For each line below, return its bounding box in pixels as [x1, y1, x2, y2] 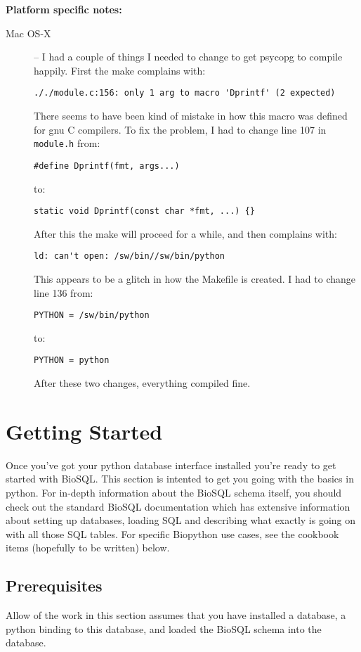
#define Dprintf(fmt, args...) [34, 160, 180, 171]
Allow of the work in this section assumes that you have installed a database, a [6, 608, 346, 622]
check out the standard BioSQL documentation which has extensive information [6, 499, 350, 513]
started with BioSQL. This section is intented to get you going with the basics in [6, 471, 354, 486]
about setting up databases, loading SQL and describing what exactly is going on [6, 513, 356, 528]
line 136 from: [34, 285, 93, 300]
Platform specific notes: [6, 2, 122, 16]
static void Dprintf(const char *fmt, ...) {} [34, 206, 255, 217]
